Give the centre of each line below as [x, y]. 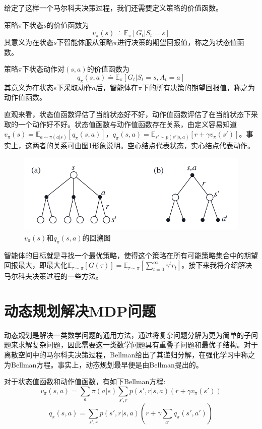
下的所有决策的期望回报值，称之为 [198, 87]
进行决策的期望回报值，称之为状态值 [177, 42]
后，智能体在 [117, 87]
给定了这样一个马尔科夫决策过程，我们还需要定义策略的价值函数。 [113, 8]
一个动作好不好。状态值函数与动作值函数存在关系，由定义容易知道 [127, 124]
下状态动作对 [43, 69]
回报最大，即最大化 [36, 265]
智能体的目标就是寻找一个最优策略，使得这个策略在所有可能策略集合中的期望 [131, 255]
